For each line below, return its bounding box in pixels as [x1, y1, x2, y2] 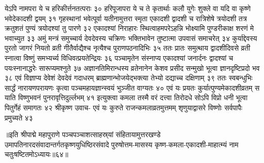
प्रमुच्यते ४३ [5, 112, 33, 123]
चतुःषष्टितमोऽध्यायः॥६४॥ [5, 149, 68, 159]
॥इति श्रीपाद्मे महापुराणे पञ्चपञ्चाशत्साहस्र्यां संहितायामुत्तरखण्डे [5, 129, 161, 140]
